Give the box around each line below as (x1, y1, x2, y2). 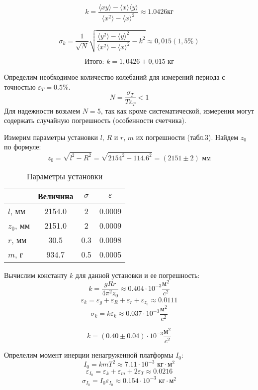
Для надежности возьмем (4, 105, 81, 116)
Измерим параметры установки (4, 131, 98, 142)
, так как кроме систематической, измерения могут (100, 105, 255, 116)
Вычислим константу (4, 269, 68, 280)
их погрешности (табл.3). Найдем (136, 131, 239, 142)
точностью (4, 81, 36, 92)
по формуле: (4, 141, 41, 152)
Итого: (85, 58, 104, 65)
